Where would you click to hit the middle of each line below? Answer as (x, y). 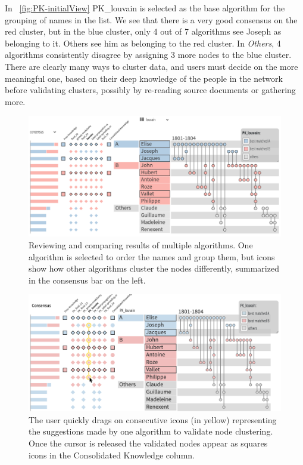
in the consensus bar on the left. (87, 280)
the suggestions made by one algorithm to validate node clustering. (151, 431)
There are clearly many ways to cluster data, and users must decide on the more (151, 66)
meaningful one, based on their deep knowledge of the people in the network (144, 78)
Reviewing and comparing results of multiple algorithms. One (141, 245)
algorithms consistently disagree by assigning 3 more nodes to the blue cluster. (148, 55)
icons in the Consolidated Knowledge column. (112, 455)
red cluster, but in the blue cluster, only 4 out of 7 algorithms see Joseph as (143, 31)
